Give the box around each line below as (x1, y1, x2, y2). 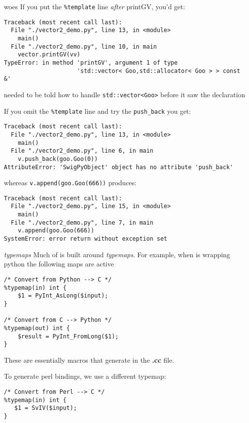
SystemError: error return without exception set (4, 235, 167, 243)
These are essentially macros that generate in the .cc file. (4, 354, 174, 365)
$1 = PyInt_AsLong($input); (17, 292, 108, 300)
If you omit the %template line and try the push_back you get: (4, 106, 191, 116)
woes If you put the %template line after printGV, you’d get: (4, 1, 185, 11)
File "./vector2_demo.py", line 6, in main (11, 147, 153, 155)
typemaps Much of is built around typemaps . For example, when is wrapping (4, 249, 231, 259)
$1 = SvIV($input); (14, 405, 77, 412)
